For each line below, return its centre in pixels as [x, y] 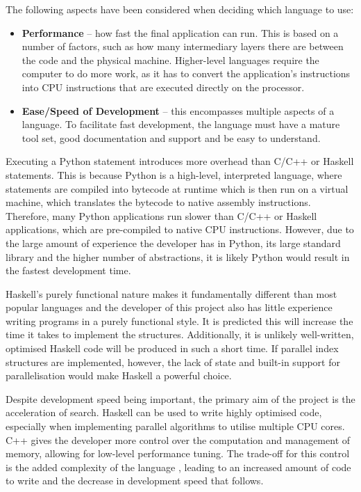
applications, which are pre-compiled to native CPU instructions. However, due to [180, 229]
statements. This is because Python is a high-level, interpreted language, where [174, 174]
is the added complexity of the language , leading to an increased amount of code [178, 467]
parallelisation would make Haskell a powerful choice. [119, 375]
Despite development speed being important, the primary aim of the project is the [180, 398]
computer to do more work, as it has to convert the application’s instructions [186, 73]
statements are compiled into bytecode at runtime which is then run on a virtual [177, 188]
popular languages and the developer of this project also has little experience [169, 307]
